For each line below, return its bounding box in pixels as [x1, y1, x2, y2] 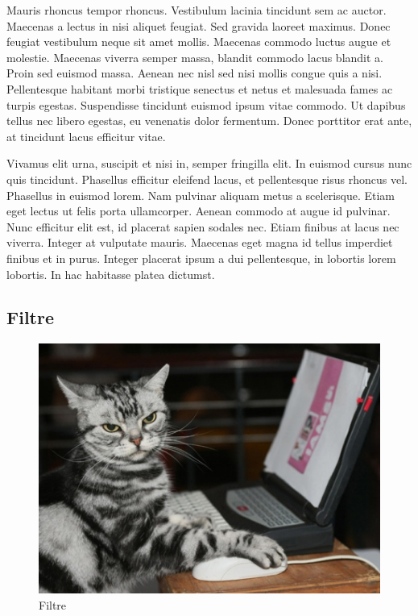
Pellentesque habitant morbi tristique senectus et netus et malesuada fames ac [6, 80, 393, 97]
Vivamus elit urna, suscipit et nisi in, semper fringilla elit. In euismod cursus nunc [6, 155, 412, 172]
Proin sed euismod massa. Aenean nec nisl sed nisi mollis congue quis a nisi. [6, 65, 383, 81]
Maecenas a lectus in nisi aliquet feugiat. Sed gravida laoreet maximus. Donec [6, 17, 391, 34]
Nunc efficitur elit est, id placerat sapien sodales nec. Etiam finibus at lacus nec [6, 218, 399, 235]
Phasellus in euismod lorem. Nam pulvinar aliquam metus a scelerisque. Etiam [6, 186, 395, 203]
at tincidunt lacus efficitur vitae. [6, 127, 166, 144]
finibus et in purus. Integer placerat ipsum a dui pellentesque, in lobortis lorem [6, 249, 396, 266]
